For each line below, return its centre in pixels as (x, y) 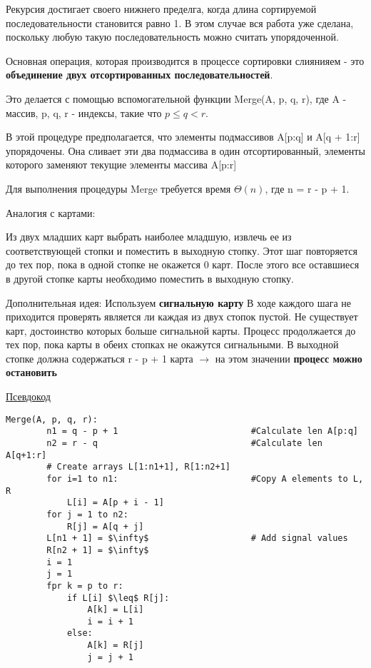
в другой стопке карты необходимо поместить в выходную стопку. (150, 278)
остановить (31, 372)
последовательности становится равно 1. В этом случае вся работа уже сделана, (180, 22)
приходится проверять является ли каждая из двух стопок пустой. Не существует (182, 317)
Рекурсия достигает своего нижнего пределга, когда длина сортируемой (161, 9)
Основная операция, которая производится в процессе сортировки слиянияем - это (185, 60)
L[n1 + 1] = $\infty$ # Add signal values (197, 538)
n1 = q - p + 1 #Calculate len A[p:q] (202, 431)
